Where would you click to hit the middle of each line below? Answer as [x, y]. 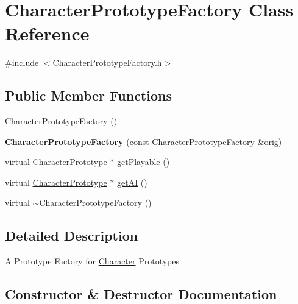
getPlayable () [143, 162]
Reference [47, 33]
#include [22, 62]
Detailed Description [72, 235]
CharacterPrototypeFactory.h [107, 62]
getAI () [132, 182]
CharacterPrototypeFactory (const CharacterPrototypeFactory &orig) [144, 141]
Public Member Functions [88, 95]
